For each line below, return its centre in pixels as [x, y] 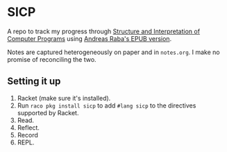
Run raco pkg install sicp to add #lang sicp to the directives [107, 105]
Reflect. [28, 127]
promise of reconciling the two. [52, 59]
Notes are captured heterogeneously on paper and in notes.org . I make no [113, 52]
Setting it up [34, 82]
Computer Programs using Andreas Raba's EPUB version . [90, 38]
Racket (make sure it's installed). [64, 98]
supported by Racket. [48, 112]
